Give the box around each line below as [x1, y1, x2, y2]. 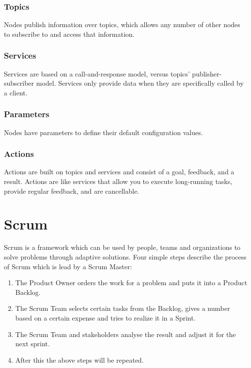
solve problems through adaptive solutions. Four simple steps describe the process [4, 251, 247, 261]
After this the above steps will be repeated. [15, 354, 144, 365]
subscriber [4, 78, 34, 88]
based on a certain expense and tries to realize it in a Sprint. [15, 312, 196, 322]
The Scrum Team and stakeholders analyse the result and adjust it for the [15, 329, 236, 339]
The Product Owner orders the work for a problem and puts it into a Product [15, 277, 248, 288]
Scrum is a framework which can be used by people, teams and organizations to [4, 242, 241, 252]
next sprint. [15, 338, 50, 349]
